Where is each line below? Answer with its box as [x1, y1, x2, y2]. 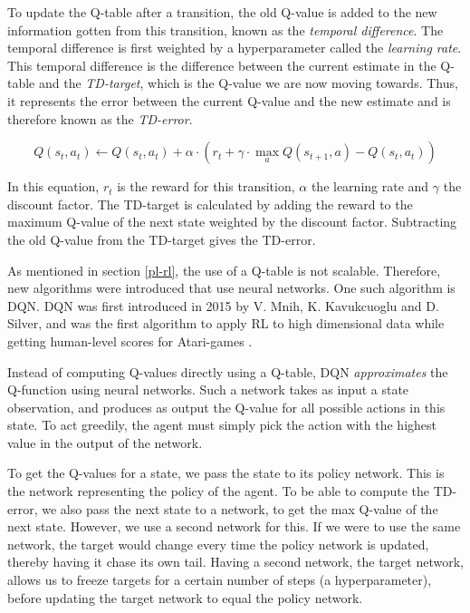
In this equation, [7, 177, 100, 196]
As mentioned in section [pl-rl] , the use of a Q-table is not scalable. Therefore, [7, 260, 441, 279]
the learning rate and [311, 177, 429, 196]
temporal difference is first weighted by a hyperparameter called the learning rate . [7, 38, 462, 57]
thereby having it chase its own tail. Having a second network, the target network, [7, 552, 464, 571]
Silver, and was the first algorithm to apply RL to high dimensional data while [7, 314, 445, 333]
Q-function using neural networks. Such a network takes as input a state [7, 380, 409, 399]
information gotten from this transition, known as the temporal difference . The [7, 20, 444, 39]
